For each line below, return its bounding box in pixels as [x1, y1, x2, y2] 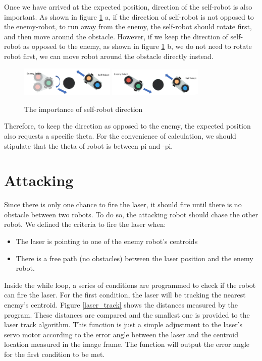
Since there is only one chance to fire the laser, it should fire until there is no [4, 199, 242, 210]
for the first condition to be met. [4, 348, 105, 359]
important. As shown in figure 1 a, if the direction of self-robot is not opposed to [4, 11, 254, 22]
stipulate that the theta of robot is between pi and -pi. [4, 140, 173, 151]
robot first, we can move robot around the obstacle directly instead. [4, 50, 214, 61]
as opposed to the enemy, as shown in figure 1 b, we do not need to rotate [23, 41, 252, 51]
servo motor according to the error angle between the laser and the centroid [4, 329, 238, 339]
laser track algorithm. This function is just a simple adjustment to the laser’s [4, 319, 243, 330]
